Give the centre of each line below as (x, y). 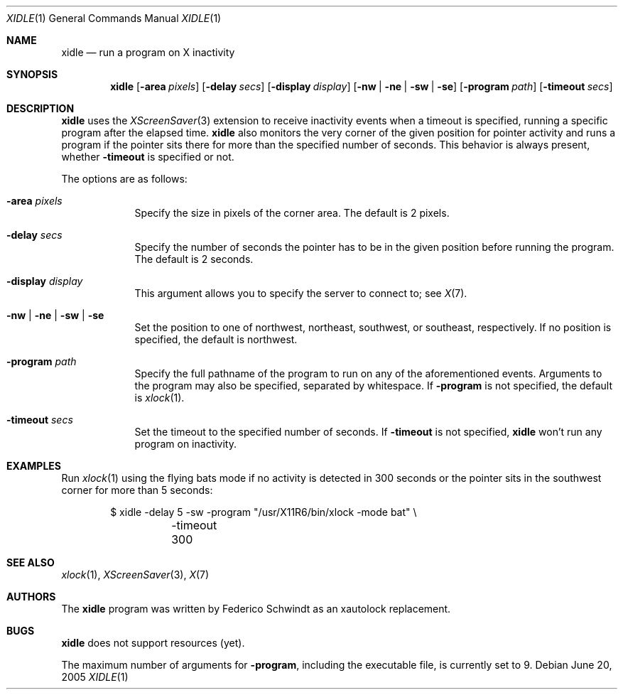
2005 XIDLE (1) (95, 677)
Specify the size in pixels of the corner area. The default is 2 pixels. (292, 213)
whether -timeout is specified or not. (148, 157)
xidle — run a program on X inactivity (148, 52)
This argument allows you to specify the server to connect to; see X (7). (301, 293)
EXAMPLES (34, 466)
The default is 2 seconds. (194, 259)
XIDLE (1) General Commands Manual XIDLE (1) (114, 18)
